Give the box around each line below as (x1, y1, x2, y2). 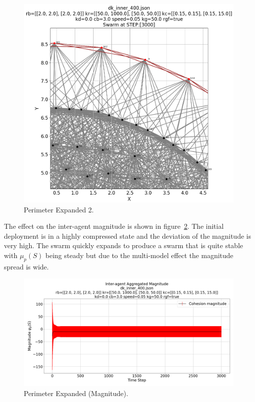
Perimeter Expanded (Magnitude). (24, 388, 128, 398)
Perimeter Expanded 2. (24, 204, 94, 214)
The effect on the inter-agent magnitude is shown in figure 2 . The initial (4, 221, 224, 231)
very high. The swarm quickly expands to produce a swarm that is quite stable (4, 240, 243, 251)
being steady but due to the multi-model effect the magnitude (45, 250, 234, 260)
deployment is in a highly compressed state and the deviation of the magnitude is (4, 230, 251, 241)
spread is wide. (4, 261, 49, 271)
